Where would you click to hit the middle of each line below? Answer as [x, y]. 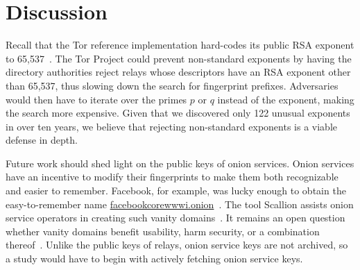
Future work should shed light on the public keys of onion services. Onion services [180, 163]
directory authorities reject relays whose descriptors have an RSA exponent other [178, 72]
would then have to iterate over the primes [96, 99]
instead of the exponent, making [286, 99]
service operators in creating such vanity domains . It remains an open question [175, 218]
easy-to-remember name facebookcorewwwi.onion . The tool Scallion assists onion [180, 204]
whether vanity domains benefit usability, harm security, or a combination [163, 231]
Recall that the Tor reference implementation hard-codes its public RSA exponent [180, 45]
